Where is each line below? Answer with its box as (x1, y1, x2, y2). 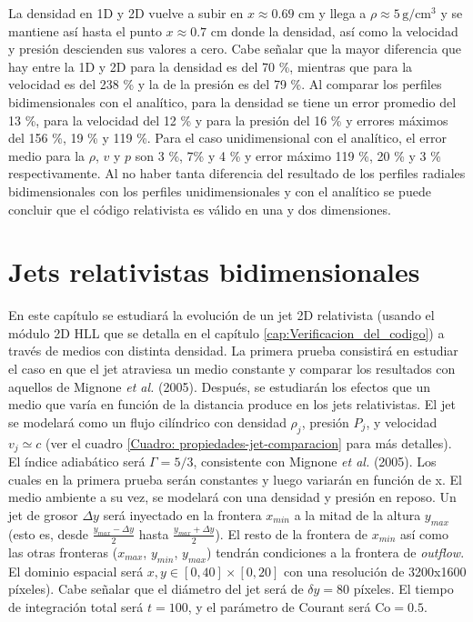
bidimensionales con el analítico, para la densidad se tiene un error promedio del (8, 92, 457, 111)
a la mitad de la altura (294, 505, 421, 524)
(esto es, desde (8, 524, 89, 543)
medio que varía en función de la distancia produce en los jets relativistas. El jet (8, 395, 456, 414)
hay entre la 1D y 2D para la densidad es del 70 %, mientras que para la (8, 56, 413, 75)
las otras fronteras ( (8, 542, 118, 561)
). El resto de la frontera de (215, 524, 367, 543)
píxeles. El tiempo (353, 579, 454, 598)
